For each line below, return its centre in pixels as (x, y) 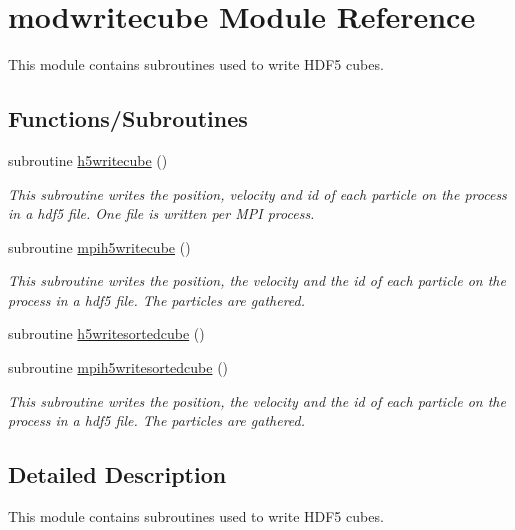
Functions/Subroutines (128, 118)
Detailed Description (117, 474)
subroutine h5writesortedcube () (106, 333)
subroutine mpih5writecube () (99, 246)
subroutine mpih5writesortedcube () (118, 367)
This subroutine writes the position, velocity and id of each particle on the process (257, 193)
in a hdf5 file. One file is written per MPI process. (161, 213)
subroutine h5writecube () (88, 159)
